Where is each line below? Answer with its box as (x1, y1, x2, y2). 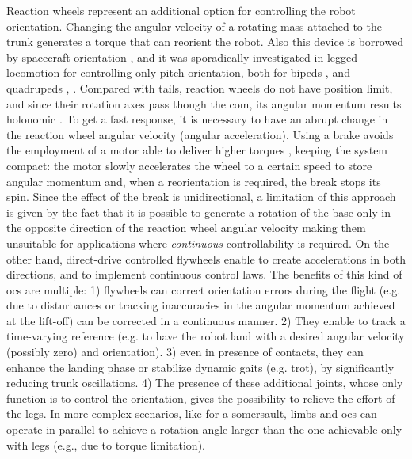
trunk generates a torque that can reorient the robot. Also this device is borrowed (6, 33, 404, 50)
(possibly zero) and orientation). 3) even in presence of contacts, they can (6, 343, 364, 360)
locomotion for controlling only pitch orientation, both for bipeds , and (6, 64, 350, 81)
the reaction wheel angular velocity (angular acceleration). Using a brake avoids (6, 126, 394, 142)
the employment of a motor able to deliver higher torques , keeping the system (6, 142, 388, 158)
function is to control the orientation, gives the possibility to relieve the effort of (6, 389, 395, 406)
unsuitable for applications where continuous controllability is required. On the (6, 234, 390, 251)
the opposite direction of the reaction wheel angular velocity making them (6, 219, 366, 236)
